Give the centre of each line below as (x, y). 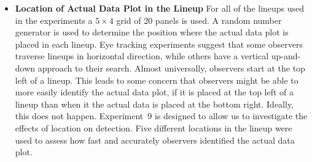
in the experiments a (54, 20)
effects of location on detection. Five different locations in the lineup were (154, 127)
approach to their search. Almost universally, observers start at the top (171, 68)
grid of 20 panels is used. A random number (199, 20)
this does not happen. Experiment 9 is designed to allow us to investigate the (161, 116)
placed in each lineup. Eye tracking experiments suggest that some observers (159, 44)
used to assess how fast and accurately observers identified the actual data (155, 140)
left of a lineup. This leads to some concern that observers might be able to (157, 80)
